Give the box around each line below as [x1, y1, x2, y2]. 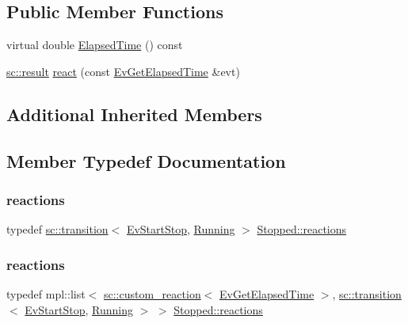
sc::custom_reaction [103, 285, 201, 302]
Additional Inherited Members [6, 101, 262, 126]
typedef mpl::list [6, 285, 86, 302]
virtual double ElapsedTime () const [6, 36, 183, 53]
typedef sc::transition [6, 221, 109, 237]
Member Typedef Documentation [6, 148, 286, 173]
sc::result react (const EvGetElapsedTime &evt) [6, 63, 240, 79]
